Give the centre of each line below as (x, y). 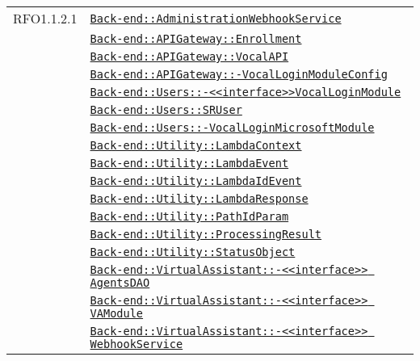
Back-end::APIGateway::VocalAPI (189, 57)
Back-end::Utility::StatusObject (193, 252)
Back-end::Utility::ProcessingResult (206, 234)
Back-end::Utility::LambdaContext (196, 145)
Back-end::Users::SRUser (166, 110)
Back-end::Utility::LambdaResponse (199, 199)
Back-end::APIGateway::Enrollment (196, 39)
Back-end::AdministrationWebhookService (216, 18)
